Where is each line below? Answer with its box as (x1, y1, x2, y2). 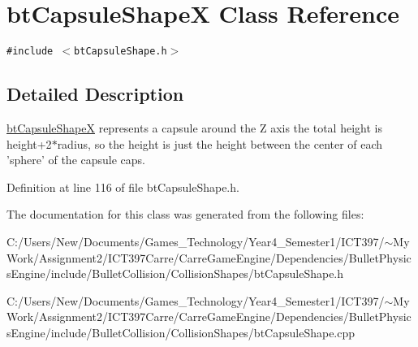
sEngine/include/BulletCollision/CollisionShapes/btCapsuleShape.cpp (6, 323, 356, 340)
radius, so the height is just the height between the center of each (57, 135, 383, 152)
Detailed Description (6, 81, 184, 106)
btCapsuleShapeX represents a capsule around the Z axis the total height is (6, 119, 382, 136)
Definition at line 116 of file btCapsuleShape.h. (6, 178, 239, 195)
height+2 (6, 135, 52, 152)
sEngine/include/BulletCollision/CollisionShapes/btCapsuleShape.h (6, 265, 344, 282)
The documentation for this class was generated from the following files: (6, 206, 364, 223)
